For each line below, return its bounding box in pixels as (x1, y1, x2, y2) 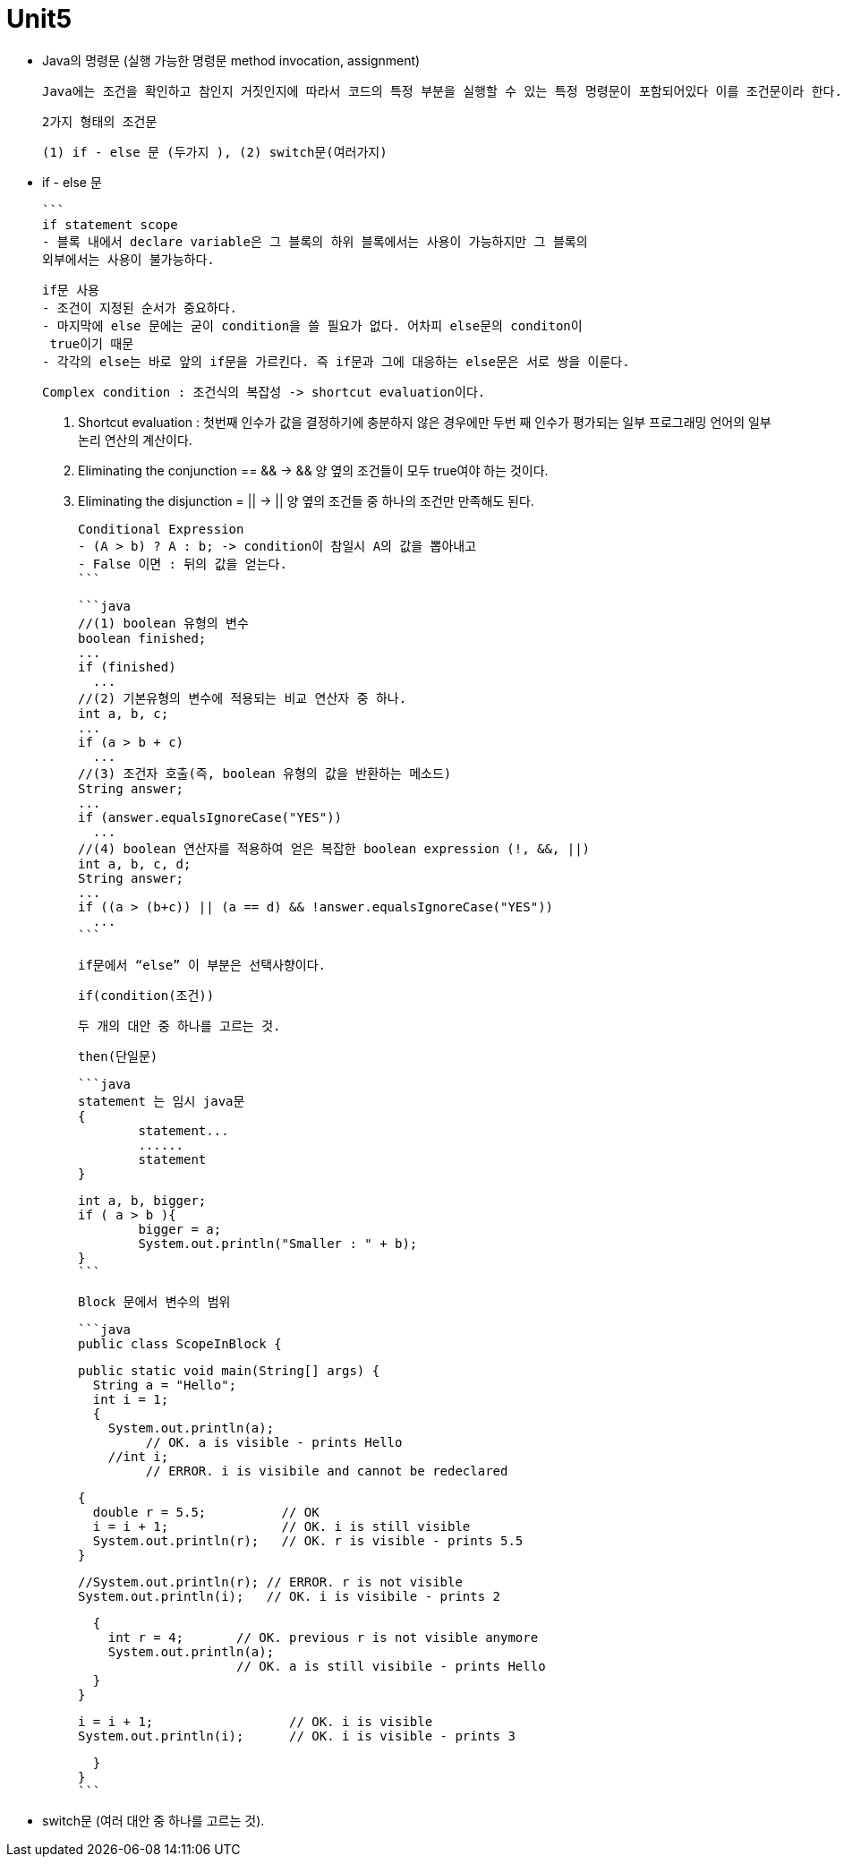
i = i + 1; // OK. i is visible (78, 1714, 433, 1729)
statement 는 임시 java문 (78, 1093, 245, 1108)
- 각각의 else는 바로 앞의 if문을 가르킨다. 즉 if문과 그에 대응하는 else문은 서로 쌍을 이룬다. (42, 354, 630, 369)
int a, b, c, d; (78, 856, 192, 871)
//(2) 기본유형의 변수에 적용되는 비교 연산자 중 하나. (78, 690, 407, 705)
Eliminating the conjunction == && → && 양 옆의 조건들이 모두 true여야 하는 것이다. (78, 462, 549, 478)
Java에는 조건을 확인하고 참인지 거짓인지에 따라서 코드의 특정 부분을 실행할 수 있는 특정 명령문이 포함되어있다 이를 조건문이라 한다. (42, 83, 842, 98)
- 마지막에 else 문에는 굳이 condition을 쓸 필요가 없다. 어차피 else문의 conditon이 (42, 318, 583, 333)
